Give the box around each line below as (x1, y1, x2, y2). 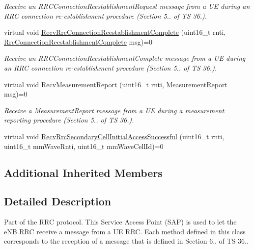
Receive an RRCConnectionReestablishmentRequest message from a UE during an (4, 1, 250, 11)
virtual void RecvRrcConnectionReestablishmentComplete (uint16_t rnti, (4, 27, 226, 37)
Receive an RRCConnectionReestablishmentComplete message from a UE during (4, 53, 246, 63)
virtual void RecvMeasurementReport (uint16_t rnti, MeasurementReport (4, 79, 227, 89)
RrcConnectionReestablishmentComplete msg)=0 (4, 36, 153, 47)
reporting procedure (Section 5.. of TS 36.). (4, 115, 134, 125)
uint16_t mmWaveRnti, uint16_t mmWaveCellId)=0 (4, 141, 164, 151)
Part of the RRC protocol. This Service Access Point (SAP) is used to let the (4, 217, 237, 227)
